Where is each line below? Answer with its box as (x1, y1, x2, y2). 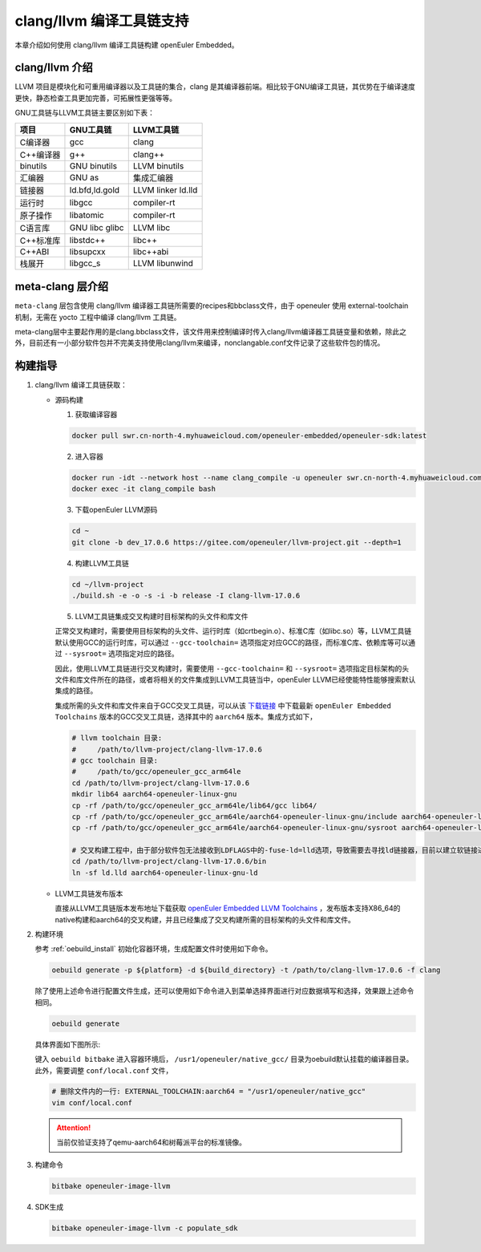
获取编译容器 (75, 410, 118, 419)
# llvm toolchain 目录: (71, 734, 163, 743)
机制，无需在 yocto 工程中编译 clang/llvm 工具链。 (14, 312, 181, 322)
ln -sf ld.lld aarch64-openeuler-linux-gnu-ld (71, 868, 258, 877)
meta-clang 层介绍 (14, 280, 109, 294)
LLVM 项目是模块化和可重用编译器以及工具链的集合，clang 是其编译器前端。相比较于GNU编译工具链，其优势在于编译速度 (14, 82, 416, 91)
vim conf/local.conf (51, 1098, 132, 1107)
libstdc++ (69, 234, 106, 245)
